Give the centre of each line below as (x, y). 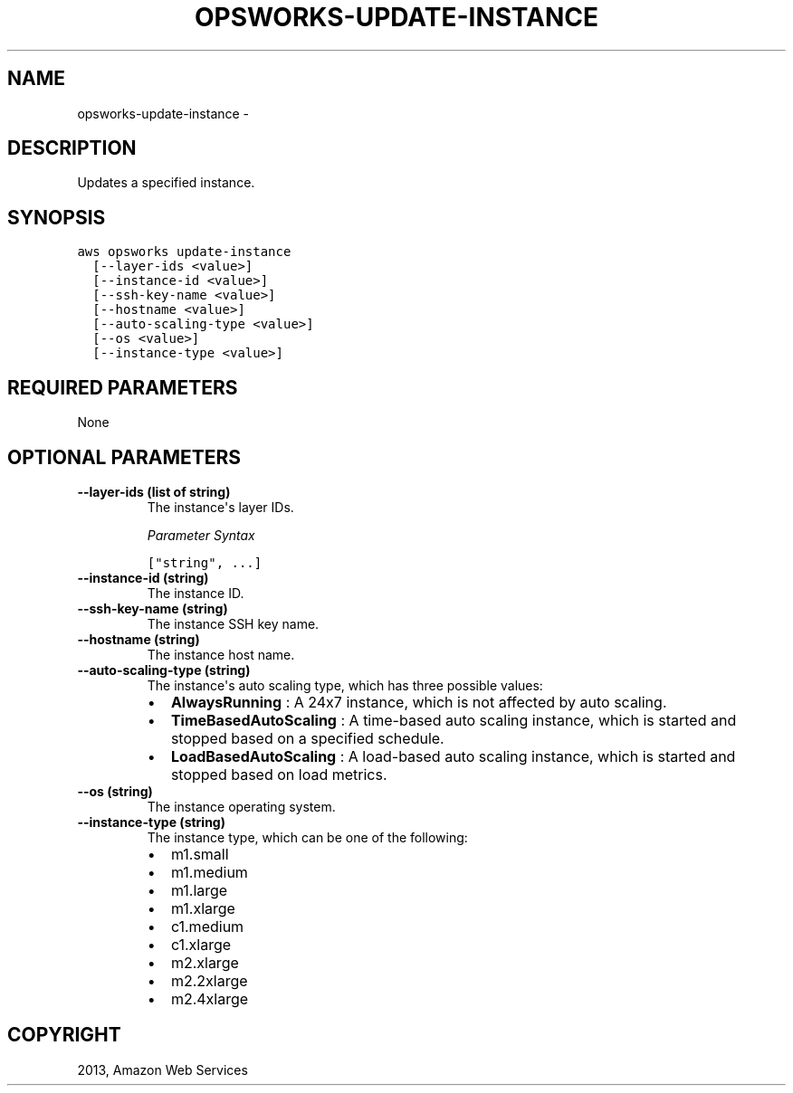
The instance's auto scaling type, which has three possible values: (345, 685)
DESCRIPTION (72, 148)
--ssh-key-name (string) (153, 608)
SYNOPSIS (57, 217)
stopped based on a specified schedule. (307, 738)
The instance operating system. (241, 806)
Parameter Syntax (201, 535)
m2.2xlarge (209, 980)
